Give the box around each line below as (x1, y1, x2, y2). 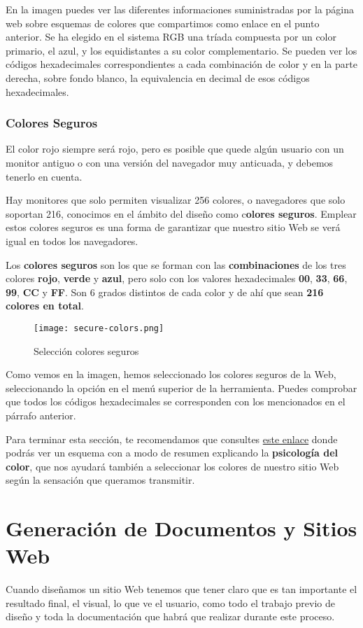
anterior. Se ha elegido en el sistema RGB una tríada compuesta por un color (6, 29, 337, 44)
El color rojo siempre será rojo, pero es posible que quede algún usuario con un (6, 141, 344, 156)
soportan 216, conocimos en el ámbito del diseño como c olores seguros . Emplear (6, 206, 357, 221)
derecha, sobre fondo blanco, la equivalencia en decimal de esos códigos (6, 70, 310, 85)
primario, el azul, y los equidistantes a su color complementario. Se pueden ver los (6, 43, 357, 57)
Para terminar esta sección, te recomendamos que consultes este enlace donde (6, 431, 338, 446)
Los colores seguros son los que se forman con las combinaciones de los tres (6, 257, 346, 272)
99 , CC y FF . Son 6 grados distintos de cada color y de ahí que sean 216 (6, 284, 324, 299)
